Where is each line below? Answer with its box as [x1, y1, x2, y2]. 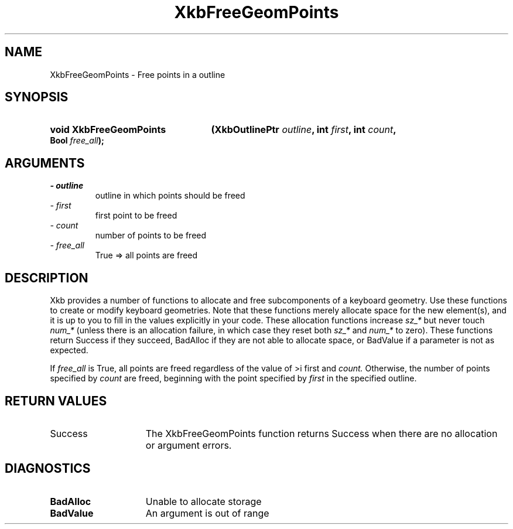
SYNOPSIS [5, 90, 69, 105]
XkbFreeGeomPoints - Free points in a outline [50, 69, 225, 80]
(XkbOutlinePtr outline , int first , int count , [211, 124, 396, 136]
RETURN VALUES [5, 393, 107, 408]
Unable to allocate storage [145, 495, 262, 507]
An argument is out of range [145, 507, 269, 519]
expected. [50, 345, 88, 356]
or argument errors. [145, 439, 232, 451]
